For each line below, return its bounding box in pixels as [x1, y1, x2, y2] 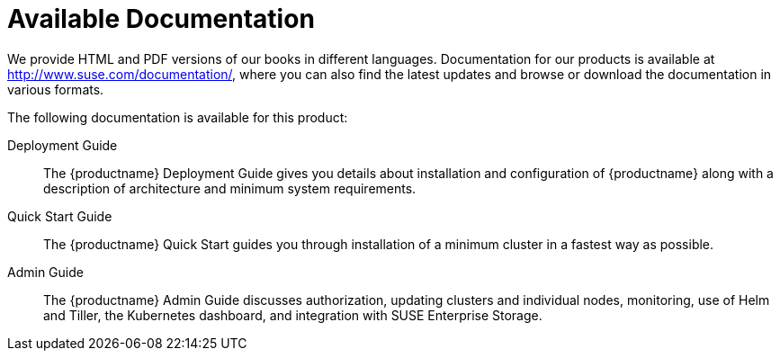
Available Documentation [7, 4, 315, 34]
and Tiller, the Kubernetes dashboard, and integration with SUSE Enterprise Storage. [43, 307, 542, 323]
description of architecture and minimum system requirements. [43, 180, 417, 196]
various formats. [7, 81, 104, 97]
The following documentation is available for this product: [7, 109, 348, 125]
